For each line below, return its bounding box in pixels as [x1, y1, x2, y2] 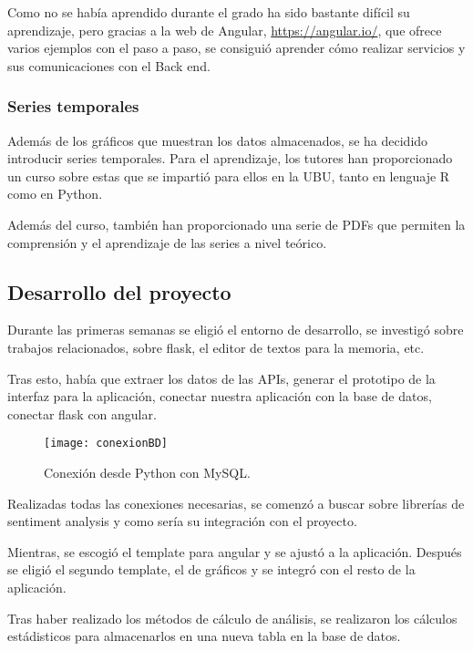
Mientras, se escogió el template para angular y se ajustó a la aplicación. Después [7, 542, 462, 561]
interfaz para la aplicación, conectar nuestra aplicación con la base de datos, [7, 387, 432, 406]
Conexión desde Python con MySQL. [44, 462, 251, 481]
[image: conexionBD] [44, 437, 169, 450]
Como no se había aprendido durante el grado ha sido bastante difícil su [7, 3, 410, 21]
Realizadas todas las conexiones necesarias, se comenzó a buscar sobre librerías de [7, 493, 465, 512]
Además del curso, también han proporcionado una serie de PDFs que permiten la [7, 214, 466, 233]
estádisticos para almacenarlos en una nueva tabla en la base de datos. [7, 626, 401, 646]
